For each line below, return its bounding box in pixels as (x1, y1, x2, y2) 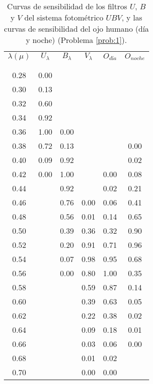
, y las (121, 12, 142, 23)
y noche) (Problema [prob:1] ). (26, 34, 127, 45)
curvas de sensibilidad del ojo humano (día (4, 23, 149, 34)
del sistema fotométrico (24, 12, 103, 23)
